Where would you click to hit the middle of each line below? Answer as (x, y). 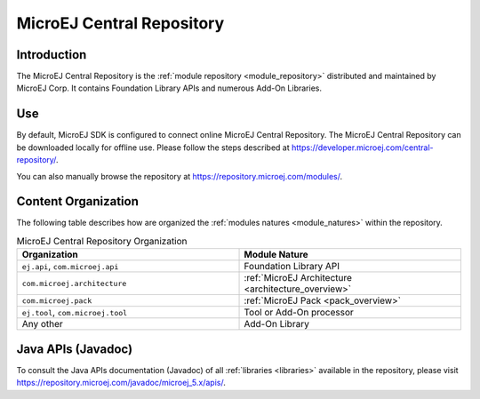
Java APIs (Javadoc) (75, 349)
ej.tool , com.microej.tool (75, 313)
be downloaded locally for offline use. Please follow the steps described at (153, 148)
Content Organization (78, 201)
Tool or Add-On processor (299, 313)
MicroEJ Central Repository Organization (102, 242)
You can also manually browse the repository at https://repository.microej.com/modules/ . (179, 176)
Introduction (52, 55)
